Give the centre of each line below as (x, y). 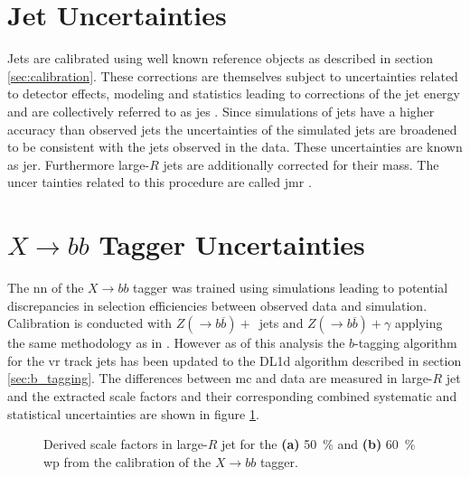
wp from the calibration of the (127, 461)
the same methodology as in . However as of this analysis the (176, 343)
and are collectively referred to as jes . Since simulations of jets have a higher (221, 111)
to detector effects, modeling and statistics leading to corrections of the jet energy (234, 94)
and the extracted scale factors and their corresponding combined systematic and (232, 395)
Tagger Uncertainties (232, 244)
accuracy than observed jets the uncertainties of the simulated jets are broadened (232, 129)
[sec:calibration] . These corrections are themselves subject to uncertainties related (233, 75)
